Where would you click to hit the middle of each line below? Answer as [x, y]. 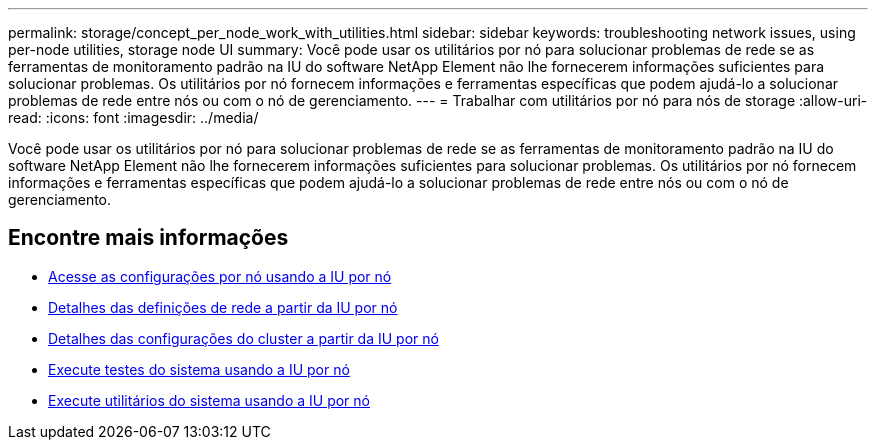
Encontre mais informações [148, 238]
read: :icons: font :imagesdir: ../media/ [133, 117]
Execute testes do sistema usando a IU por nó [199, 369]
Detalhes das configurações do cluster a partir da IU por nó [243, 338]
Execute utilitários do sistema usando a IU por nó [209, 400]
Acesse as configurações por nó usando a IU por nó [220, 276]
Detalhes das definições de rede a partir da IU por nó [223, 307]
